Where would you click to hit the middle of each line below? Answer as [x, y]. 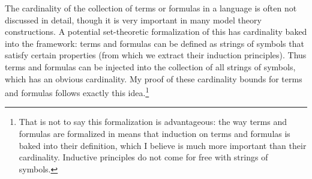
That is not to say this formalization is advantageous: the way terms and [153, 122]
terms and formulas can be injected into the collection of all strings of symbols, [150, 66]
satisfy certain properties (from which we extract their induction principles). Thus [156, 55]
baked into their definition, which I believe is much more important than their [163, 145]
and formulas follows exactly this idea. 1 [77, 92]
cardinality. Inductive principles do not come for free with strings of [143, 157]
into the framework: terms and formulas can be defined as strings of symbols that [154, 43]
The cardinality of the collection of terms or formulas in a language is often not [151, 8]
